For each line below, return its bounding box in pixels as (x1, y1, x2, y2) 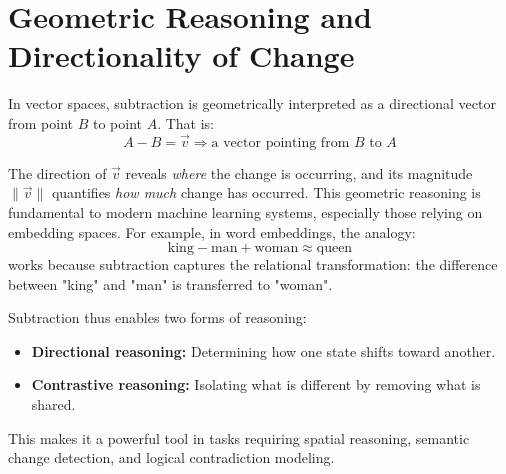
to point (92, 112, 142, 133)
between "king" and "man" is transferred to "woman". (8, 273, 333, 294)
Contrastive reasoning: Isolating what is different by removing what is (31, 374, 481, 395)
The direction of (8, 162, 107, 183)
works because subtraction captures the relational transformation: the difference (8, 254, 498, 275)
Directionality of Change (8, 35, 355, 76)
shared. (31, 394, 76, 415)
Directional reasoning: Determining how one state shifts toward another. (31, 340, 496, 361)
